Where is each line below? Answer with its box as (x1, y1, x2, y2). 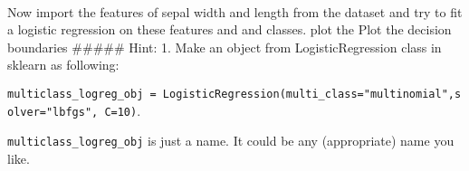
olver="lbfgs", (7, 105, 99, 119)
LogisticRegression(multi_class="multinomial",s (162, 87, 462, 100)
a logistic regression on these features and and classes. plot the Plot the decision (7, 20, 452, 39)
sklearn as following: (7, 55, 120, 74)
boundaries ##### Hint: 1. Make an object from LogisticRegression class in (7, 37, 442, 56)
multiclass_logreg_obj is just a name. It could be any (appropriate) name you (7, 131, 455, 150)
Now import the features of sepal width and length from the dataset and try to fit (7, 2, 463, 21)
